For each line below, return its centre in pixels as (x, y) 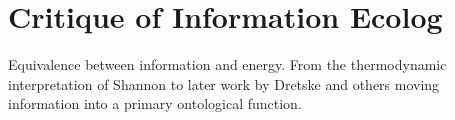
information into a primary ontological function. (155, 103)
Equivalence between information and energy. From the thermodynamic (227, 64)
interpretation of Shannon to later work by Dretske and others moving (224, 83)
